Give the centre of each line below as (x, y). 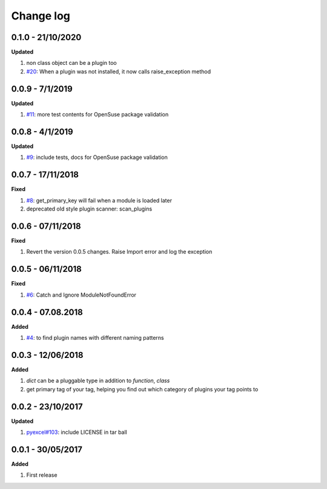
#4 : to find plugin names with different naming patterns (95, 338)
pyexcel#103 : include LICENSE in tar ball (77, 432)
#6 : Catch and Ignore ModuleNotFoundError (81, 295)
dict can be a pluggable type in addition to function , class (98, 381)
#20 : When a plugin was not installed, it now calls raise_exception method (119, 71)
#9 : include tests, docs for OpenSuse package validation (97, 157)
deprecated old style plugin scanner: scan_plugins (89, 209)
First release (42, 475)
